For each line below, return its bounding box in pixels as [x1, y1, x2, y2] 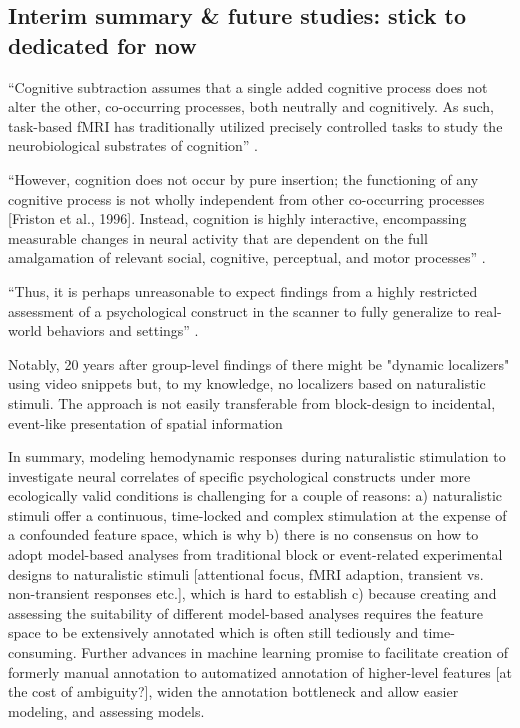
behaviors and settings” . [46, 320, 199, 341]
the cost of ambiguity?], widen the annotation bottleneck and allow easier [8, 681, 459, 702]
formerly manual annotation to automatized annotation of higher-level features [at [8, 661, 512, 682]
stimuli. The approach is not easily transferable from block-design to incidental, [8, 392, 496, 413]
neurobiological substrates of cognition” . [8, 135, 259, 156]
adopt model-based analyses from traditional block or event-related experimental [8, 544, 503, 565]
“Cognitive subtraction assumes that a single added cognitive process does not [8, 76, 488, 97]
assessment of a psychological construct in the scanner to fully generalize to [8, 300, 470, 321]
